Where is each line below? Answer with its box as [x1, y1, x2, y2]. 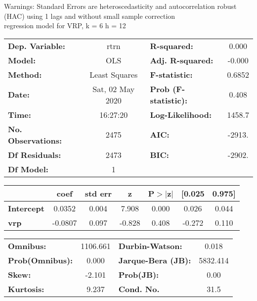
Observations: [8, 134, 62, 146]
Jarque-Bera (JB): [118, 254, 191, 266]
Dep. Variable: [8, 40, 65, 51]
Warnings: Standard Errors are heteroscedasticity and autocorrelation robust [4, 1, 237, 11]
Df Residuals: [8, 149, 61, 160]
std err [85, 187, 112, 199]
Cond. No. [118, 283, 160, 295]
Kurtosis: [8, 283, 44, 295]
